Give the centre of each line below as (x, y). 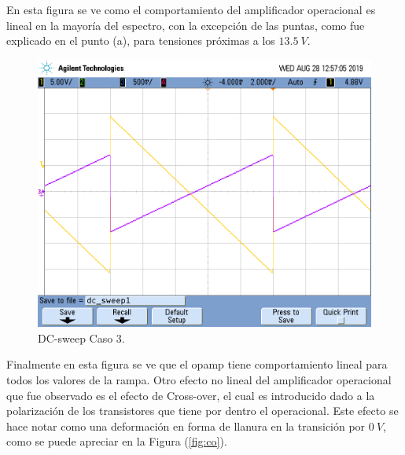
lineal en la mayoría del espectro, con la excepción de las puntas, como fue (186, 25)
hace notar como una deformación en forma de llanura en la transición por (186, 426)
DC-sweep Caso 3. (81, 338)
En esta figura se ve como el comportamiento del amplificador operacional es (191, 9)
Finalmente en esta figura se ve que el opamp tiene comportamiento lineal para (197, 364)
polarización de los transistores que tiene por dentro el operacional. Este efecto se (202, 411)
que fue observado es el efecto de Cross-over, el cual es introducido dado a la (191, 395)
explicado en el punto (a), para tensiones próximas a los (141, 40)
